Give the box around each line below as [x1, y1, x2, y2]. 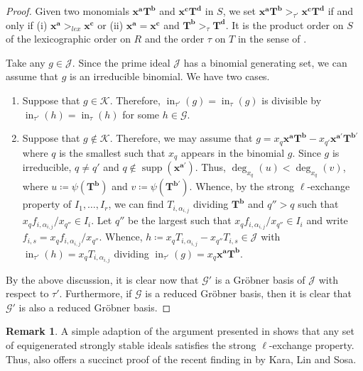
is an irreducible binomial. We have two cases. [70, 69, 270, 84]
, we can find [108, 196, 164, 211]
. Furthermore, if [59, 286, 132, 301]
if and [327, 4, 354, 18]
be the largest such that [127, 213, 232, 228]
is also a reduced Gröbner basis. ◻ [18, 299, 171, 314]
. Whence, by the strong [189, 179, 295, 194]
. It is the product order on [225, 17, 344, 32]
